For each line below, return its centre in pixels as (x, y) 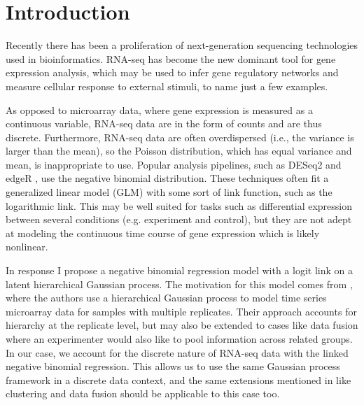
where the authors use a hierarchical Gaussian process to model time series (166, 298)
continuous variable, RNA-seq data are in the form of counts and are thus (164, 123)
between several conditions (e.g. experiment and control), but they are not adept (179, 219)
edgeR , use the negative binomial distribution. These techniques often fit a (167, 178)
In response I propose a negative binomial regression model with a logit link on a (179, 270)
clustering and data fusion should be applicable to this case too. (143, 393)
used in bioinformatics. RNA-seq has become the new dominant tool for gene (171, 58)
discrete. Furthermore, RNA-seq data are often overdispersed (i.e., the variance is (180, 137)
